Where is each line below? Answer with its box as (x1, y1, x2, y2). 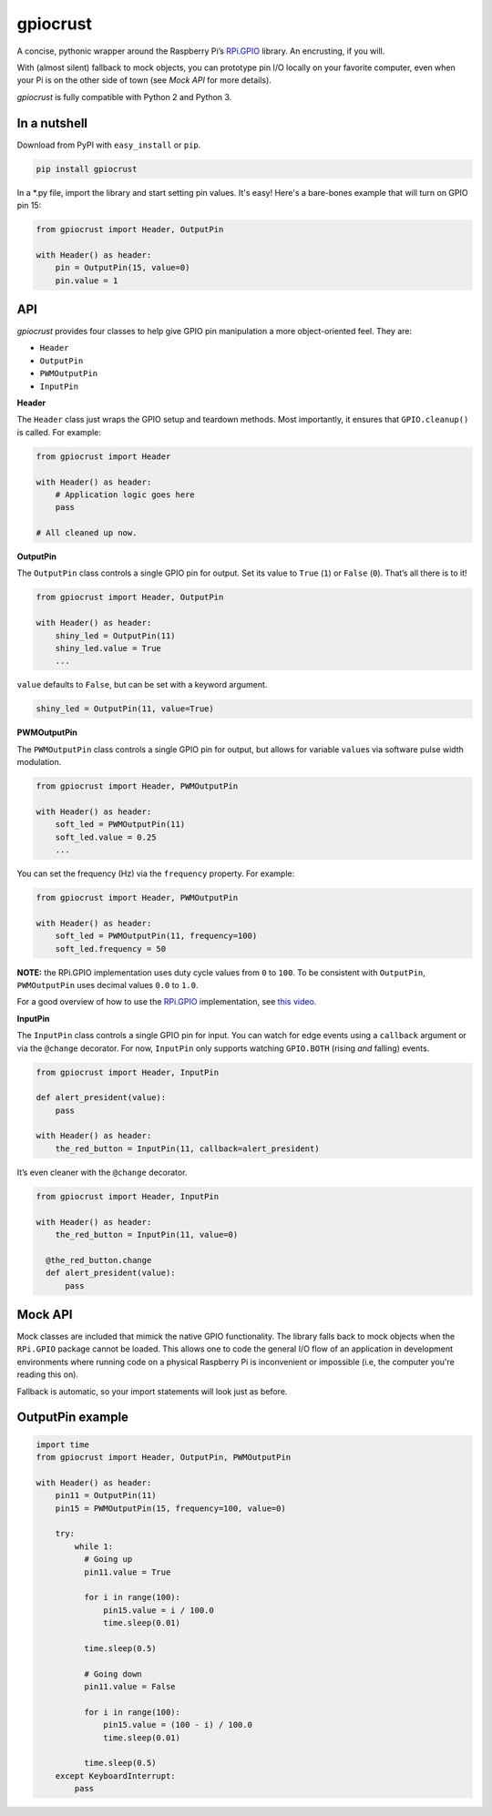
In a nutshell (16, 115, 88, 131)
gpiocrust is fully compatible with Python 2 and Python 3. (16, 91, 232, 102)
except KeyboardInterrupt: (55, 1770, 177, 1780)
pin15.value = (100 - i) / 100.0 (103, 1719, 252, 1730)
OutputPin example (16, 1410, 129, 1425)
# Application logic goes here (55, 489, 195, 500)
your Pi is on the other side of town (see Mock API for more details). (16, 75, 272, 86)
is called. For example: (16, 426, 102, 437)
